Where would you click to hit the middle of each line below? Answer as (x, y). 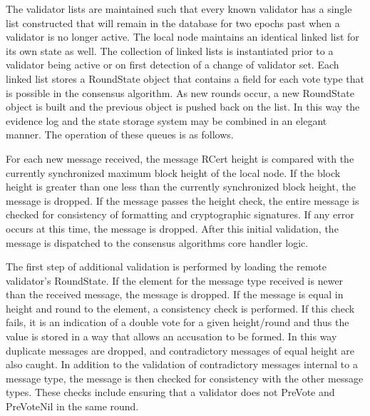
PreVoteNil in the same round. (72, 406)
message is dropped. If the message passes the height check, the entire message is (183, 200)
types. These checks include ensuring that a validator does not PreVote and (170, 392)
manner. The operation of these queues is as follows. (120, 135)
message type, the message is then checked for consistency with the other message (185, 378)
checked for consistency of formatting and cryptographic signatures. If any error (180, 214)
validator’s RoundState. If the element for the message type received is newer (175, 280)
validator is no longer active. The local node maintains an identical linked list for (183, 37)
